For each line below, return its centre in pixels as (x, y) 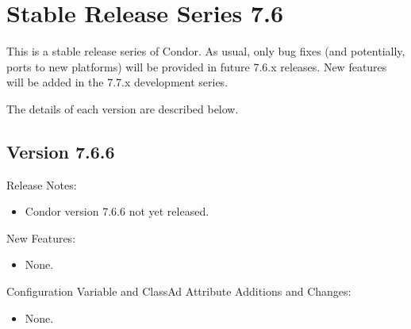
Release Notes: (42, 184)
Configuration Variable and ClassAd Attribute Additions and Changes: (179, 291)
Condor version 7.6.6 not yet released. (117, 211)
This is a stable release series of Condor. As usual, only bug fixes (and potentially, (206, 51)
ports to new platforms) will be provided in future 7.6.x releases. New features (197, 66)
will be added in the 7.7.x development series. (117, 82)
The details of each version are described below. (123, 108)
